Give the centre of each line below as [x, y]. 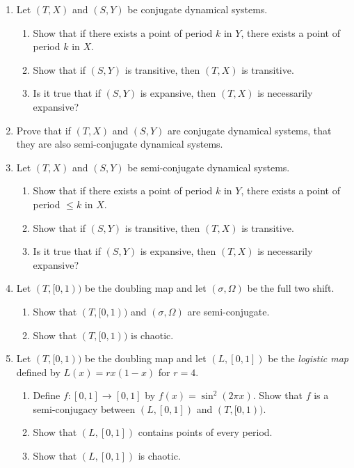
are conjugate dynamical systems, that [249, 130]
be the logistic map [308, 358]
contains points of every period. [205, 432]
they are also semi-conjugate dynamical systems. [120, 144]
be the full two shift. [291, 288]
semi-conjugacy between [84, 408]
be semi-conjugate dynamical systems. [209, 167]
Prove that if [43, 130]
